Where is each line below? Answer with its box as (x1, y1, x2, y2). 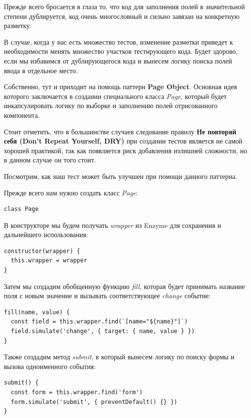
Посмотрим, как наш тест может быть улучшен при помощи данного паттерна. (4, 171, 237, 181)
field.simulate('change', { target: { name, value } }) (11, 328, 195, 335)
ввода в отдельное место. (4, 65, 78, 75)
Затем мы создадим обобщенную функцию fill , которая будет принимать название (4, 281, 245, 291)
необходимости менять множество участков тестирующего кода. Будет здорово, (4, 46, 238, 56)
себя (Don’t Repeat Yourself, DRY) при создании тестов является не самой (4, 136, 243, 146)
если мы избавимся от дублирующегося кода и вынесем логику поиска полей (4, 55, 232, 65)
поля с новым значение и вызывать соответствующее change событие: (4, 290, 211, 301)
